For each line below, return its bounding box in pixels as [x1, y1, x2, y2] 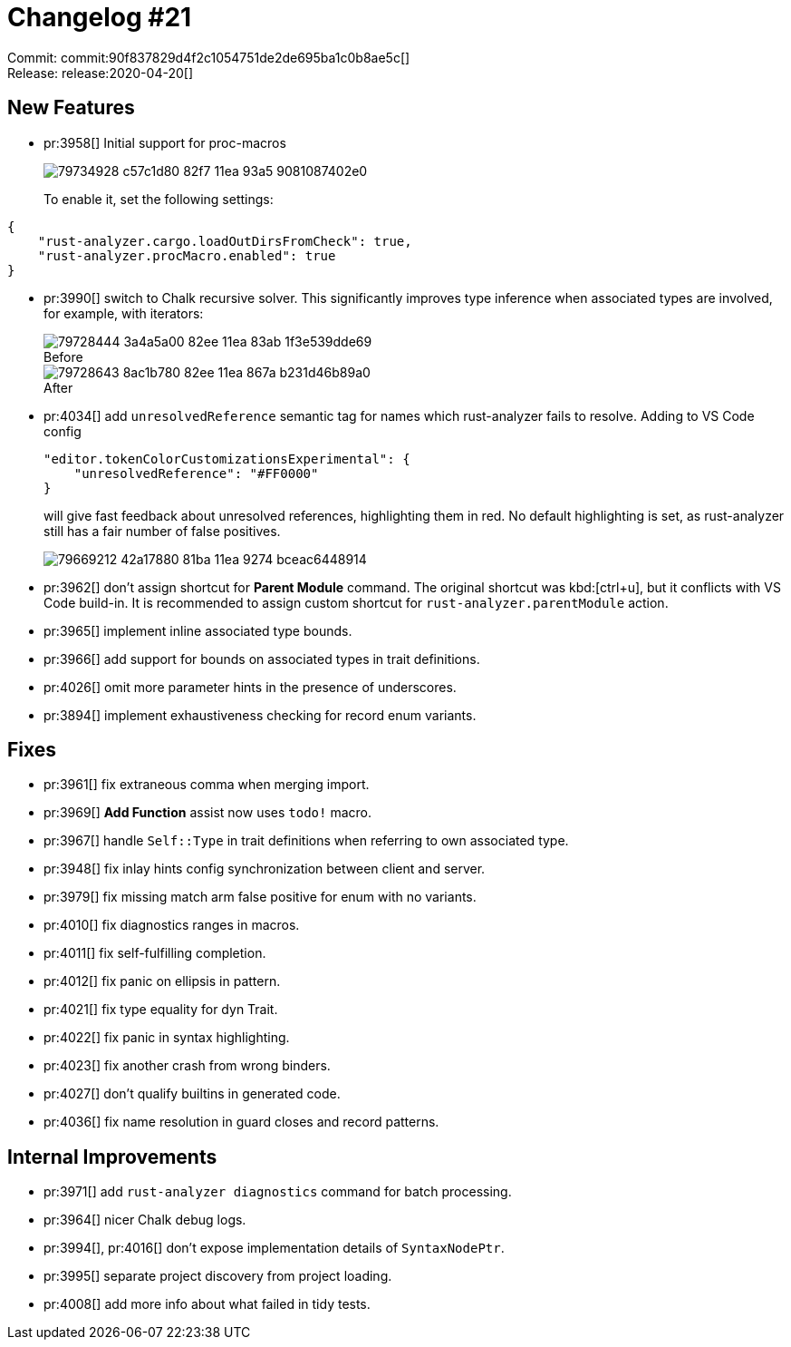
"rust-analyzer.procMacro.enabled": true [37, 248, 336, 263]
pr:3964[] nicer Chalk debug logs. [43, 1212, 246, 1228]
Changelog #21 [7, 2, 192, 33]
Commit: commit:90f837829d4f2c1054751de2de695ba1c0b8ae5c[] [7, 49, 410, 65]
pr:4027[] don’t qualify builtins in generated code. [43, 1086, 341, 1102]
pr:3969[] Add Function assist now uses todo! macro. [43, 805, 371, 821]
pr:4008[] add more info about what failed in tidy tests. [43, 1296, 371, 1313]
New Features [7, 96, 135, 120]
